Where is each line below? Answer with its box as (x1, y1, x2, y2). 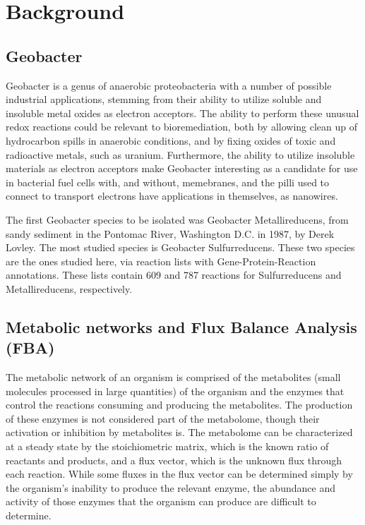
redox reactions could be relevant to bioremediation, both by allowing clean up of (6, 119, 358, 134)
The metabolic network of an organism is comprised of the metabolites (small (6, 370, 341, 385)
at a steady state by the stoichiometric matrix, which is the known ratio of (6, 439, 329, 454)
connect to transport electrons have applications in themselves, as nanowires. (6, 188, 338, 203)
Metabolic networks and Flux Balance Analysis (6, 315, 357, 337)
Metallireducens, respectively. (6, 281, 133, 296)
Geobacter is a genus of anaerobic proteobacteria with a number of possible (6, 78, 332, 92)
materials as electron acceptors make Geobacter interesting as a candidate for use (6, 161, 358, 176)
